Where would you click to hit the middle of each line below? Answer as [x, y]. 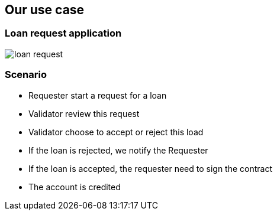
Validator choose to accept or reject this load [116, 132]
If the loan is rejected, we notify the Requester [118, 150]
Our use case [45, 10]
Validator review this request [84, 113]
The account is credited [75, 187]
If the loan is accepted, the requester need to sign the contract [151, 168]
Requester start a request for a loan [98, 95]
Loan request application [63, 33]
